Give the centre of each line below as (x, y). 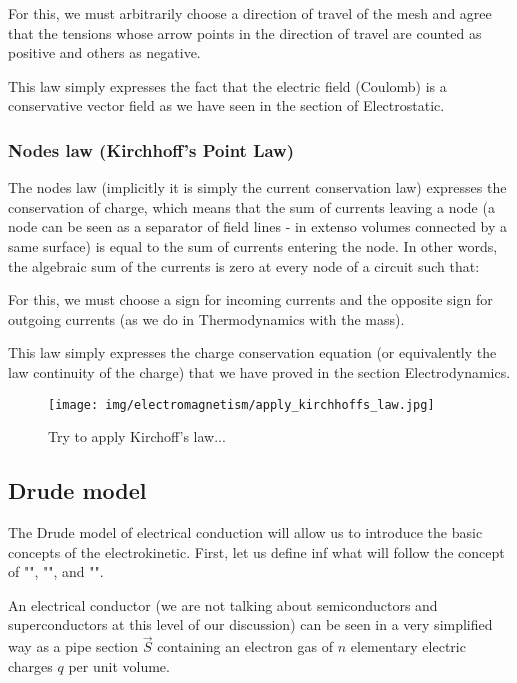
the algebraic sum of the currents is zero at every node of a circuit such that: (244, 265)
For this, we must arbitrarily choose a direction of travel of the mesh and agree (250, 13)
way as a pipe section (73, 646)
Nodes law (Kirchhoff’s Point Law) (151, 149)
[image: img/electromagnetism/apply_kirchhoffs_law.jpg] (241, 404)
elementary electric (408, 646)
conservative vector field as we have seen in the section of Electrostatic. (226, 105)
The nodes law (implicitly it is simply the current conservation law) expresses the (257, 187)
